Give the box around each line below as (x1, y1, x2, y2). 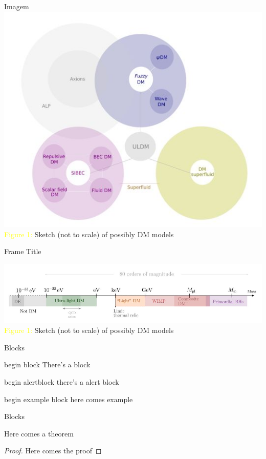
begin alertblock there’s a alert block (4, 377, 119, 387)
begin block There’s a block (4, 359, 91, 370)
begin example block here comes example (4, 393, 133, 404)
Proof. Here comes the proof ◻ (4, 445, 102, 456)
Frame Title (4, 246, 41, 257)
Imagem (4, 1, 29, 11)
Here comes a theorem (4, 428, 74, 439)
